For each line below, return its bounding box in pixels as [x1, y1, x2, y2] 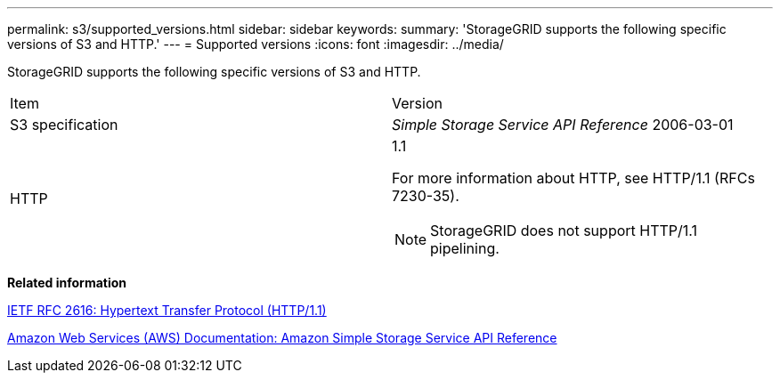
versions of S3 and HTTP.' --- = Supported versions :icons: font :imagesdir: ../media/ [7, 36, 504, 52]
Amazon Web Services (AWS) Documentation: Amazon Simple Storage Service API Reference [7, 330, 557, 345]
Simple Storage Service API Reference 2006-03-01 [392, 116, 734, 133]
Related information [7, 275, 127, 290]
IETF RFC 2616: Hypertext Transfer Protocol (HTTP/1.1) [7, 303, 327, 318]
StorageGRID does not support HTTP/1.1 [430, 222, 698, 239]
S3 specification [10, 116, 118, 133]
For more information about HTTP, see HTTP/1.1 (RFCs [392, 169, 755, 187]
